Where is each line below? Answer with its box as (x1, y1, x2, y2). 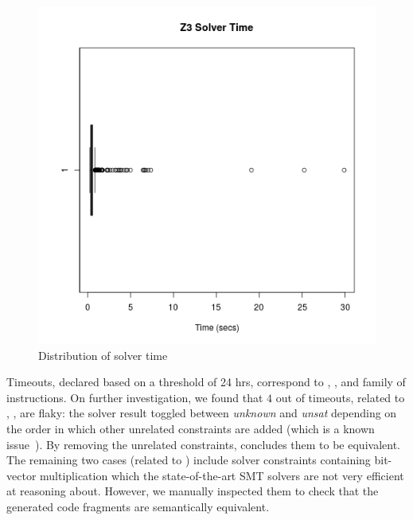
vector (6, 467, 37, 483)
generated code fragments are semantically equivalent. (6, 498, 270, 514)
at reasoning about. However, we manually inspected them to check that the (6, 483, 379, 499)
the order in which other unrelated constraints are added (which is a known (6, 420, 375, 436)
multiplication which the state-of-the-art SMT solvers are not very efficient (40, 467, 404, 483)
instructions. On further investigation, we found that (6, 389, 263, 405)
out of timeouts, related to (275, 389, 405, 405)
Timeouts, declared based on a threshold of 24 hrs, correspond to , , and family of (6, 373, 406, 390)
